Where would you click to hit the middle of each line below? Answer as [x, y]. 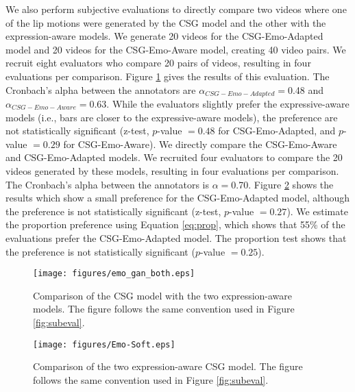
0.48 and [306, 89]
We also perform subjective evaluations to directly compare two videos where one [176, 9]
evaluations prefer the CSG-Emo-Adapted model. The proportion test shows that [176, 237]
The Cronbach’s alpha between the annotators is [108, 184]
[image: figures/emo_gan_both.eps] [114, 274]
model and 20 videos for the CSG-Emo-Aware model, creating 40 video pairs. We [176, 49]
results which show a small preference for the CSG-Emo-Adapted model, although [178, 198]
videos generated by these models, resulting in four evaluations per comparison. [172, 170]
